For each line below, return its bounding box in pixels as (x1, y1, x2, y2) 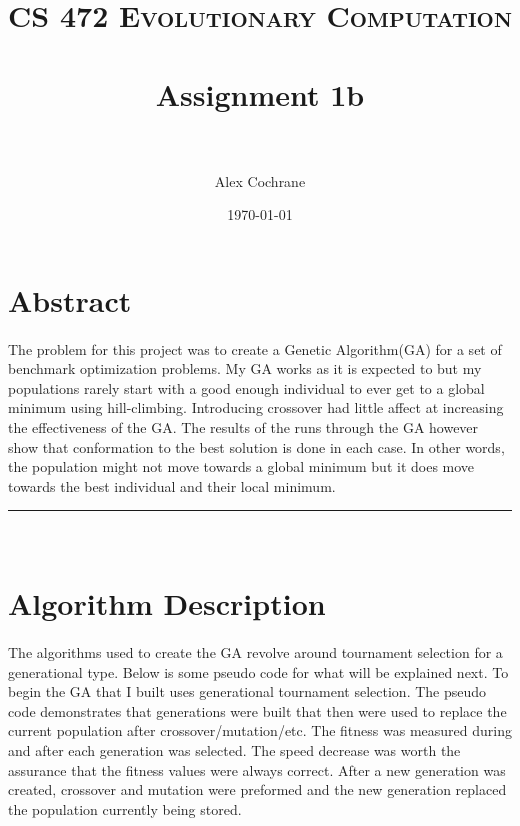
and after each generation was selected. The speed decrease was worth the (8, 739, 461, 760)
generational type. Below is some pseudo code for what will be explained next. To (8, 661, 509, 682)
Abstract (8, 279, 132, 320)
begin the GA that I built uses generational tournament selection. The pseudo (8, 681, 487, 702)
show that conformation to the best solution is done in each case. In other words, (8, 436, 505, 457)
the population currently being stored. (8, 798, 242, 819)
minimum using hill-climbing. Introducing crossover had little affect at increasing (8, 397, 504, 418)
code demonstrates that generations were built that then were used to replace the (8, 700, 507, 721)
